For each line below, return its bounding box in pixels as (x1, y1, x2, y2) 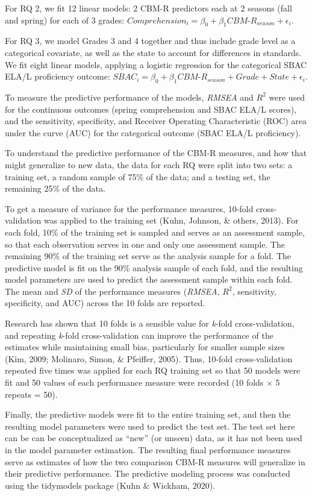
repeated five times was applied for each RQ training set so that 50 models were (5, 364, 301, 377)
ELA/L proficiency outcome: (5, 70, 110, 83)
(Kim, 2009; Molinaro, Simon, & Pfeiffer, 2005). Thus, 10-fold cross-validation (5, 352, 293, 365)
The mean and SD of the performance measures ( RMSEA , (5, 284, 220, 297)
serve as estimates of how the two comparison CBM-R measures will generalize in (5, 455, 305, 468)
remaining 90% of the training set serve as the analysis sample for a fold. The (5, 250, 292, 262)
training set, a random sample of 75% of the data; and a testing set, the (5, 170, 270, 183)
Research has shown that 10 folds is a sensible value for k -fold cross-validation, (5, 317, 295, 330)
